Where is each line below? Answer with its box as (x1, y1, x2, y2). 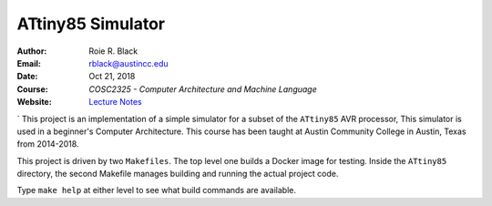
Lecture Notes (88, 97, 143, 108)
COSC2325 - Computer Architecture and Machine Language (88, 83, 318, 95)
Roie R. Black (88, 46, 138, 57)
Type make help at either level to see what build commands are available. (16, 185, 296, 196)
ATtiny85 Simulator (16, 14, 166, 34)
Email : (16, 57, 41, 68)
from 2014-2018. (16, 139, 79, 149)
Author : (16, 46, 47, 57)
